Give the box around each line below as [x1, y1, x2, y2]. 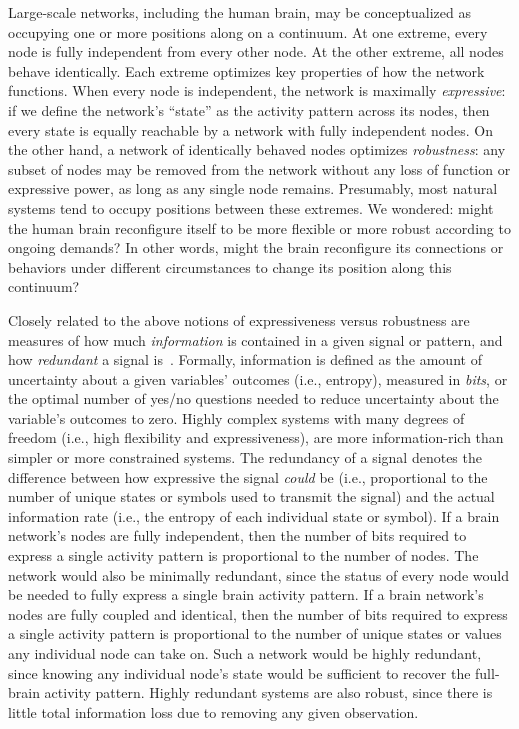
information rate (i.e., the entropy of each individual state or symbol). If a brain [8, 505, 500, 526]
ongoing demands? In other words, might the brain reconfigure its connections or [8, 237, 504, 258]
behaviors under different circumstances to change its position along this [8, 256, 452, 277]
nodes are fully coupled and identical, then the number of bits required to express [8, 603, 508, 624]
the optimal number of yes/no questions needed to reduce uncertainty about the [8, 388, 499, 409]
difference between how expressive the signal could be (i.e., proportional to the [8, 466, 488, 487]
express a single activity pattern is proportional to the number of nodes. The [8, 545, 479, 566]
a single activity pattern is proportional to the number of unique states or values [8, 623, 502, 644]
